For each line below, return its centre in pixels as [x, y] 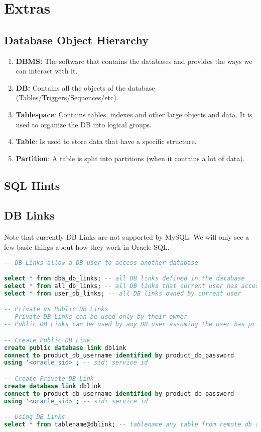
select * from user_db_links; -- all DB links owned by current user [123, 293]
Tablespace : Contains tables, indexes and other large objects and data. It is [134, 114]
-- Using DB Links [35, 417]
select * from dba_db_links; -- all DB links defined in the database [124, 279]
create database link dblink [53, 386]
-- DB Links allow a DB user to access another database [101, 263]
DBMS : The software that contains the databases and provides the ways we [134, 61]
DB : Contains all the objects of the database [85, 87]
